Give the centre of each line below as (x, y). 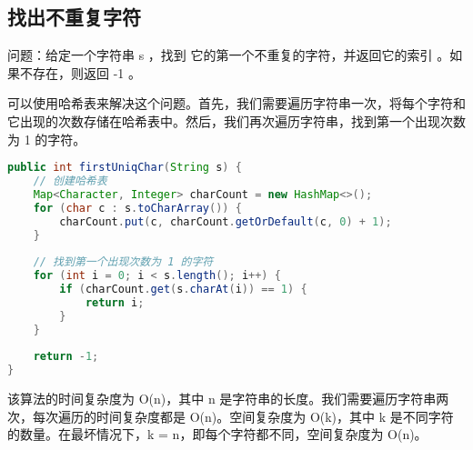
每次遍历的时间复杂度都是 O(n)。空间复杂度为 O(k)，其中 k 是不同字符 (243, 416)
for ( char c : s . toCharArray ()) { (137, 208)
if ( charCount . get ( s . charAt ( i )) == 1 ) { (183, 290)
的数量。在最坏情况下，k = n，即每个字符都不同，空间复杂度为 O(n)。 (217, 434)
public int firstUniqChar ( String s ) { (125, 168)
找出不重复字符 (74, 17)
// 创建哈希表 (70, 181)
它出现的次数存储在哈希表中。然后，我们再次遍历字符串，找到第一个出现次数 (236, 120)
